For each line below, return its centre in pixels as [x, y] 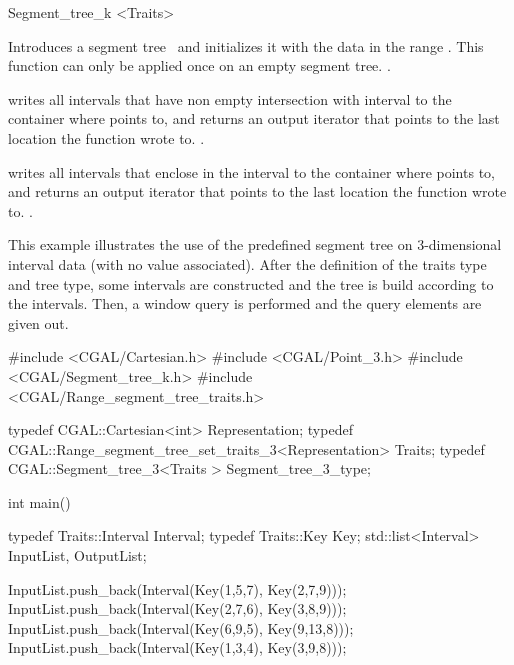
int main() [39, 501]
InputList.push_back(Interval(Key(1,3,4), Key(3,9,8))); [177, 647]
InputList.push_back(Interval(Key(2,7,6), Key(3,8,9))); [177, 608]
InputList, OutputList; [77, 555]
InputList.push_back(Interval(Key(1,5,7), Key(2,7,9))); [177, 588]
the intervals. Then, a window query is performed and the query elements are [245, 303]
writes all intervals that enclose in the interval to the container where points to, [251, 171]
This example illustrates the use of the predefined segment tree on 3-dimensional [255, 244]
